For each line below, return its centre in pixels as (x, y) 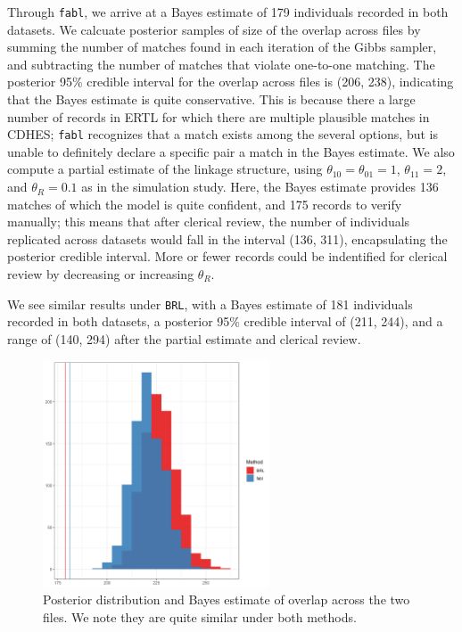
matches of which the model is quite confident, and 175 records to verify (205, 204)
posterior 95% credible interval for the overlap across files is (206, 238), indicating (231, 82)
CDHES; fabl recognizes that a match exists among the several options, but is (223, 134)
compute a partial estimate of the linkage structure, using (165, 169)
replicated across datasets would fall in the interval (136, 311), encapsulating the (227, 238)
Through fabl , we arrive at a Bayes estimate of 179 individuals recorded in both (228, 12)
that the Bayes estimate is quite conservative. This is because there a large (211, 99)
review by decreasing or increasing (101, 274)
